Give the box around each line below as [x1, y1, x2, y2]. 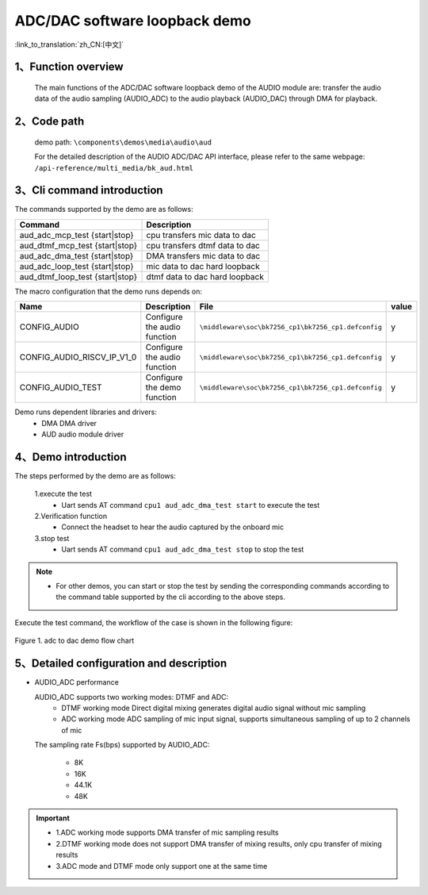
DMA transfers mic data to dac [146, 250, 261, 261]
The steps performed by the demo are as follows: [14, 471, 176, 480]
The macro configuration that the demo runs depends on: [14, 286, 202, 296]
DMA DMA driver [41, 418, 97, 428]
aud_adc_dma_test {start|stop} [19, 250, 134, 261]
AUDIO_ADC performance [34, 678, 119, 687]
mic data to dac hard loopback [146, 260, 261, 271]
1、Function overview [14, 60, 124, 74]
